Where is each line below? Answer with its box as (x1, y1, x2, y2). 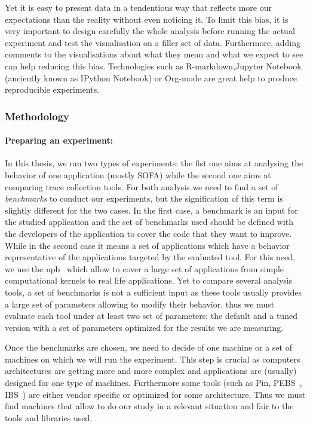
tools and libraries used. (5, 411, 93, 424)
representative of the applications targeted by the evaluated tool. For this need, (5, 251, 295, 263)
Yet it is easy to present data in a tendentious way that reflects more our (5, 1, 272, 13)
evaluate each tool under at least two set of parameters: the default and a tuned (5, 309, 297, 322)
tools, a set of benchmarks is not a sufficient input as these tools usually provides (5, 285, 302, 298)
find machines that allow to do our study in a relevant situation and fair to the (5, 400, 294, 412)
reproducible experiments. (5, 83, 100, 96)
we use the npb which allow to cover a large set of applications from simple (5, 262, 284, 275)
